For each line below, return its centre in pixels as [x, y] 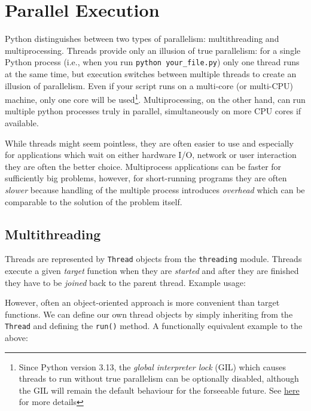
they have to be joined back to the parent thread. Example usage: [125, 282]
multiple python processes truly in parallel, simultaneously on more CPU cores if [153, 111]
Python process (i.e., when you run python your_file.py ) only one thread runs [152, 62]
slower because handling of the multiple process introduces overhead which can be [155, 189]
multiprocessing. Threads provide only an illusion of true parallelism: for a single [153, 50]
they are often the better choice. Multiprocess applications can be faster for [143, 166]
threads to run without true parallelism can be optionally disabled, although [159, 378]
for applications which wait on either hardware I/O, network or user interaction [151, 155]
